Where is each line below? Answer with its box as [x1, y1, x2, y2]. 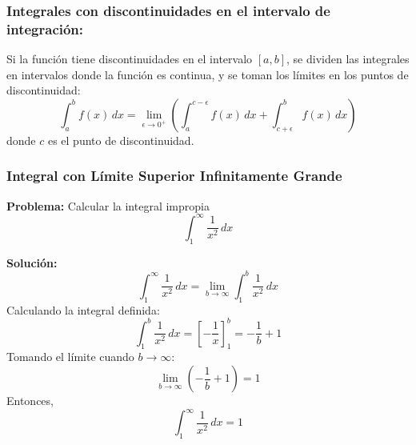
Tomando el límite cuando [6, 348, 134, 365]
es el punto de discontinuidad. [47, 131, 194, 148]
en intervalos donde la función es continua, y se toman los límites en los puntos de [6, 66, 409, 82]
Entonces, [6, 392, 54, 408]
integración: [6, 18, 84, 38]
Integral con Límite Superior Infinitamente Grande [6, 166, 342, 186]
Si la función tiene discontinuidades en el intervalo [6, 50, 253, 67]
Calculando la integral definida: [6, 301, 160, 318]
